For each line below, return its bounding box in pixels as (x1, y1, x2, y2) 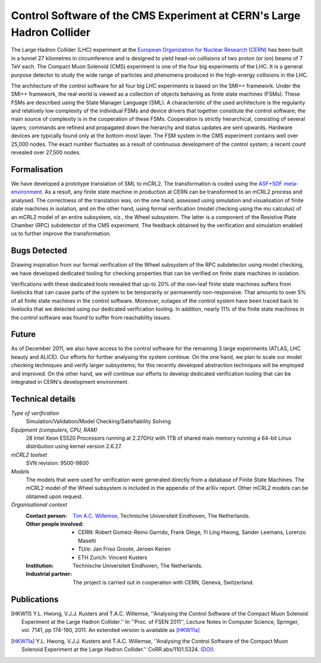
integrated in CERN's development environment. (11, 379, 129, 385)
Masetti (78, 537, 96, 544)
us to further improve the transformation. (11, 230, 111, 237)
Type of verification (11, 409, 59, 417)
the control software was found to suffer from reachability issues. (11, 314, 172, 321)
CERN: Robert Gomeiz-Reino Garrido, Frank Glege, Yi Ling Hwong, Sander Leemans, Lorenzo (78, 528, 306, 536)
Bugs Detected (11, 246, 68, 256)
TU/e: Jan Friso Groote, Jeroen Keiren (78, 545, 171, 553)
